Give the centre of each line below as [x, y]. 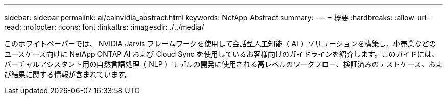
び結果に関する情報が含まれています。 [68, 74]
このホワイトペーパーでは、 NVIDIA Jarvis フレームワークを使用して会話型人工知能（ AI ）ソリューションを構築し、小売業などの [220, 44]
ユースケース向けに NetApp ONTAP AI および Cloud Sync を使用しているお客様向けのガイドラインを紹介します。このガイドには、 [221, 54]
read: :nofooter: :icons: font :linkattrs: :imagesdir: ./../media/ [104, 27]
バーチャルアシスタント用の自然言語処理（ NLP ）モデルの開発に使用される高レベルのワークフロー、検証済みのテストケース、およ [224, 64]
